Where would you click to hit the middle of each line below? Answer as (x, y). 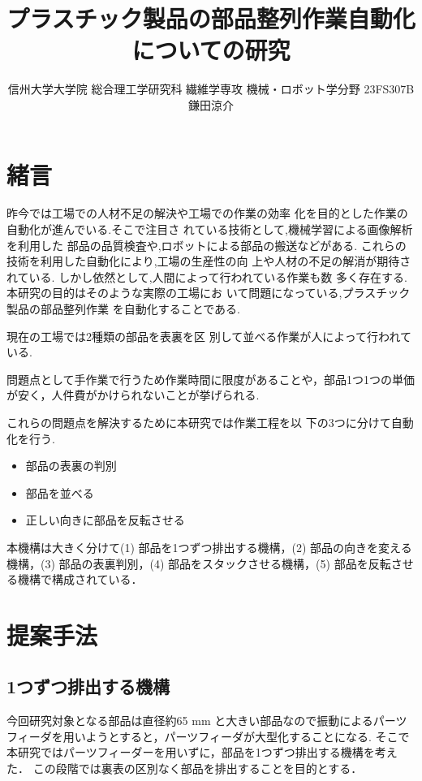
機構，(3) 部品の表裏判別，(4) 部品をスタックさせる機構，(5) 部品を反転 (199, 563)
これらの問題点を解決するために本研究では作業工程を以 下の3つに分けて (199, 422)
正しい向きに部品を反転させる (105, 520)
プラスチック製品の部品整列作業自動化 (211, 18)
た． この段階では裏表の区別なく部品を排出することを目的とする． (185, 768)
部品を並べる (60, 492)
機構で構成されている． (80, 579)
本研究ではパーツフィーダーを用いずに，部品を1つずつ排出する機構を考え (202, 752)
